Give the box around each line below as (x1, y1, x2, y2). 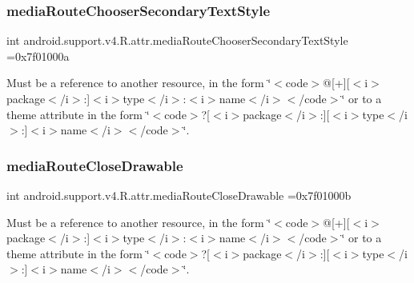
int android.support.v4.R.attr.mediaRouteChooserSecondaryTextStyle (6, 32, 348, 49)
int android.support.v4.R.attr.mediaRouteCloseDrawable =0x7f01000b (6, 187, 352, 203)
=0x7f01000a (6, 47, 70, 64)
